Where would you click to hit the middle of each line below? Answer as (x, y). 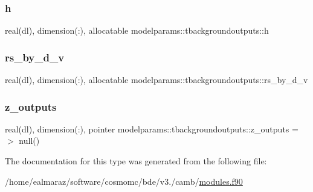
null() (29, 141)
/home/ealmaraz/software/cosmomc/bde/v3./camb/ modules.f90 (124, 181)
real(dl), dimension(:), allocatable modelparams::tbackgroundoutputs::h (137, 30)
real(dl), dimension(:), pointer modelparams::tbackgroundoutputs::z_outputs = (152, 129)
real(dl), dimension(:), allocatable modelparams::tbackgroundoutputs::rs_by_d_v (156, 80)
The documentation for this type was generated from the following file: (136, 161)
